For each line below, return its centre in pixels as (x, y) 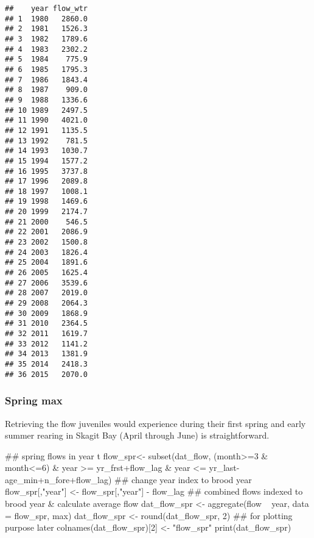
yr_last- (224, 468)
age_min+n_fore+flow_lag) (58, 479)
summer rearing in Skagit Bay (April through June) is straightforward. (137, 435)
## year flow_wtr (47, 9)
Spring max (34, 400)
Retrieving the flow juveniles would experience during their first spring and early (155, 423)
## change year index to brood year (183, 479)
